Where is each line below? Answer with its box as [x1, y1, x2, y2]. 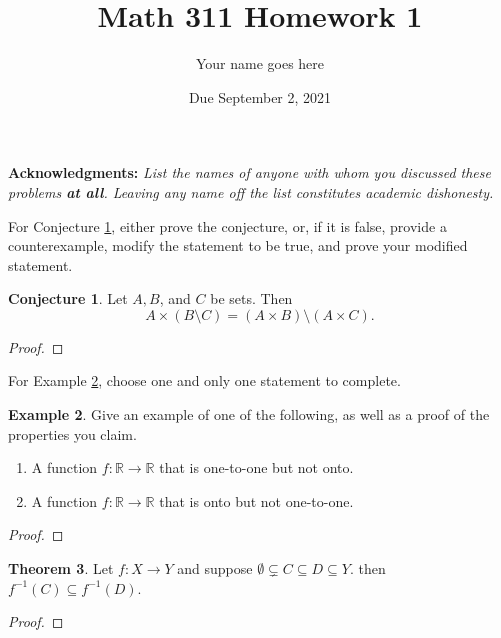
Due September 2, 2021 [188, 86, 332, 107]
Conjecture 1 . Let [8, 288, 128, 309]
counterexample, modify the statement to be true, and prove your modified [8, 235, 468, 256]
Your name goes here [195, 53, 325, 74]
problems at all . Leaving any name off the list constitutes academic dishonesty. [8, 181, 494, 202]
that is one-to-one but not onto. [159, 457, 354, 478]
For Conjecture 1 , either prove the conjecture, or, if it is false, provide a [8, 215, 447, 236]
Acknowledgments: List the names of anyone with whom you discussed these [8, 162, 491, 183]
